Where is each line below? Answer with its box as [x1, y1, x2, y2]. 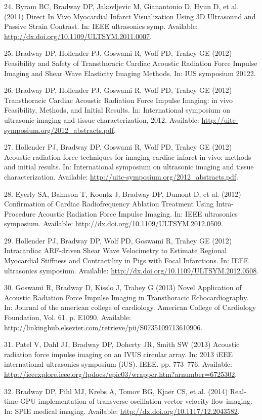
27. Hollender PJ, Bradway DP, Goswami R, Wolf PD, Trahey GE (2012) [4, 142, 232, 152]
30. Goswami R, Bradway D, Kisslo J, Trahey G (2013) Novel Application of [4, 282, 242, 293]
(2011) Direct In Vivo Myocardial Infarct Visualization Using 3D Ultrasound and [4, 11, 256, 21]
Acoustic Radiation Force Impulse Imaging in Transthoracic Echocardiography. [4, 292, 249, 302]
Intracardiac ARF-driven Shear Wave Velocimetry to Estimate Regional [4, 245, 227, 256]
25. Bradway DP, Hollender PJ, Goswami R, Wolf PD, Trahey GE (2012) [4, 48, 232, 58]
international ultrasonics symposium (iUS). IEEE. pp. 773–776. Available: [4, 359, 232, 369]
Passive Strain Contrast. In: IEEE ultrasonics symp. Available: [4, 21, 198, 31]
